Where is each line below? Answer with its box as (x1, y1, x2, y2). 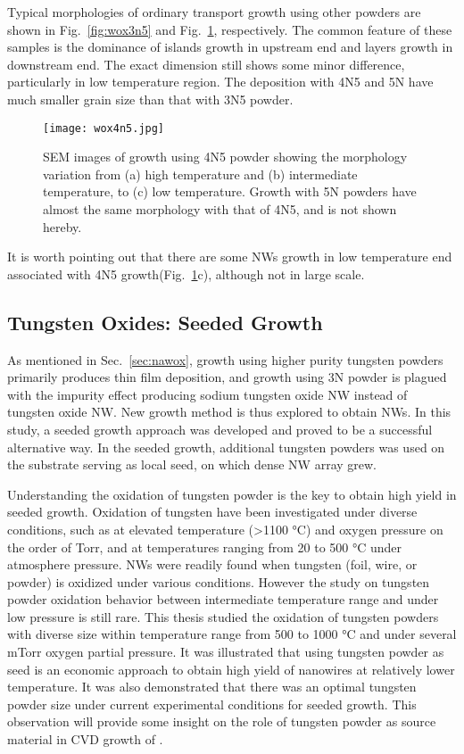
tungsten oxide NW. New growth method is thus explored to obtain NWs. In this (7, 402, 452, 421)
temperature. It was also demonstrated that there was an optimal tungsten (7, 677, 417, 696)
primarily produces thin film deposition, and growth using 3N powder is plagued (7, 368, 447, 386)
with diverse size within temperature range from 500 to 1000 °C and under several (7, 625, 457, 643)
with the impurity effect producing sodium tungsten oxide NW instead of (7, 385, 408, 403)
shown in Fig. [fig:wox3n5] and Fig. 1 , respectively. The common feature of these (7, 20, 452, 38)
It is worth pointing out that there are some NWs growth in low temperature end (7, 247, 452, 266)
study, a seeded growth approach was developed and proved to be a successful (7, 419, 433, 438)
